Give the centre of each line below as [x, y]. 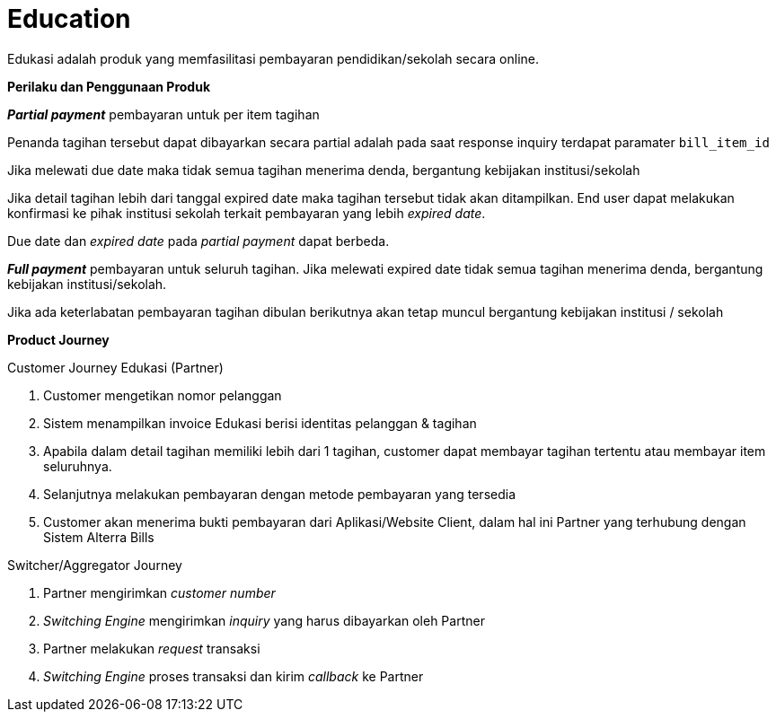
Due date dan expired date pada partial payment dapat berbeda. [198, 241]
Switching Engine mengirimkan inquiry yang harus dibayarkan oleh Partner [264, 620]
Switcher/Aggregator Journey [95, 565]
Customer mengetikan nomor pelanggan [163, 395]
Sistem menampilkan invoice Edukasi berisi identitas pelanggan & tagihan [260, 423]
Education [69, 19]
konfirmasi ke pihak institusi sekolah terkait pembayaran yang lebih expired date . [247, 213]
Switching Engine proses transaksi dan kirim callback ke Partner [234, 676]
